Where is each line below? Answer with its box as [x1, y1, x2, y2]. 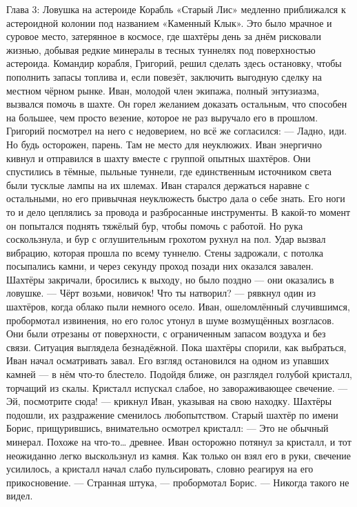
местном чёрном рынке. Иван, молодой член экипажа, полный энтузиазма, [6, 83, 320, 97]
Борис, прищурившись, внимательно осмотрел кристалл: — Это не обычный [6, 421, 329, 435]
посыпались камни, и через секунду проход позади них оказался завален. [6, 259, 314, 273]
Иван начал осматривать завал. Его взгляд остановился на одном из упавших [6, 353, 329, 368]
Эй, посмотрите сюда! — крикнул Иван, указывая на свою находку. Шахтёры [6, 394, 332, 408]
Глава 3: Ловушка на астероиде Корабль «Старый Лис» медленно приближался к [6, 2, 346, 16]
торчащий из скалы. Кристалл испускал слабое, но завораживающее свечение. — [6, 380, 348, 395]
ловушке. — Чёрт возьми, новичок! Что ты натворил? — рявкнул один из [6, 286, 316, 300]
